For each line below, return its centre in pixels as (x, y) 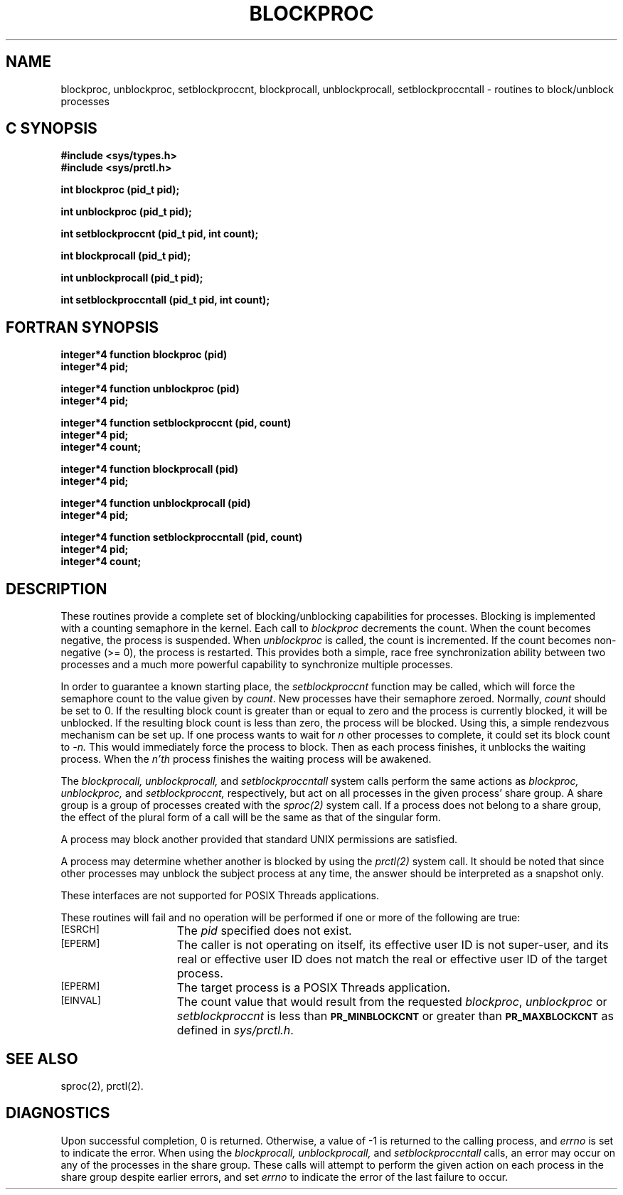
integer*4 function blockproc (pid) (144, 355)
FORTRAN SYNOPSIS (82, 327)
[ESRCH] (80, 929)
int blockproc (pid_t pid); (120, 190)
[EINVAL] (81, 1001)
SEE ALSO (42, 1059)
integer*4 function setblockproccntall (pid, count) (182, 537)
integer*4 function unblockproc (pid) (150, 389)
